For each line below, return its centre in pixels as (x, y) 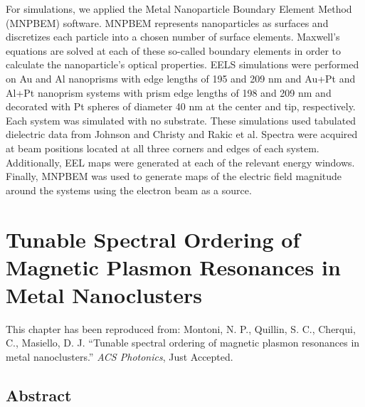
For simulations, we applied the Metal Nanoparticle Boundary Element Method (179, 9)
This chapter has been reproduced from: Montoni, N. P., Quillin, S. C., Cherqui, (181, 328)
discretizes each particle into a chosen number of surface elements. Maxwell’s (173, 37)
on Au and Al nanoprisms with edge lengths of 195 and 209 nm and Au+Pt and (181, 78)
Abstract (39, 395)
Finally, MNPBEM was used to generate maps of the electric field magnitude (174, 176)
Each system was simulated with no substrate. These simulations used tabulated (181, 120)
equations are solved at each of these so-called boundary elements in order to (174, 50)
